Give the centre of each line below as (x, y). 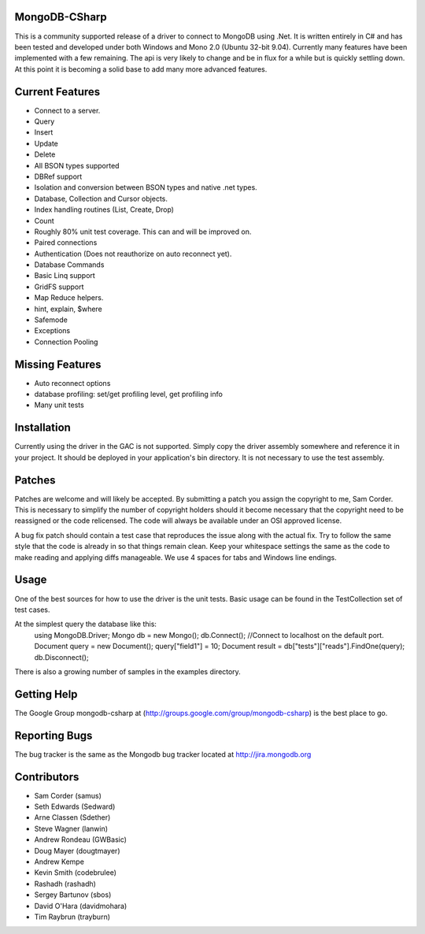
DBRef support (58, 176)
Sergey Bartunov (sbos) (73, 895)
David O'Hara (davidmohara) (81, 906)
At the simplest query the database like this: (86, 624)
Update (46, 143)
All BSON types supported (77, 165)
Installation (42, 428)
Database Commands (69, 265)
